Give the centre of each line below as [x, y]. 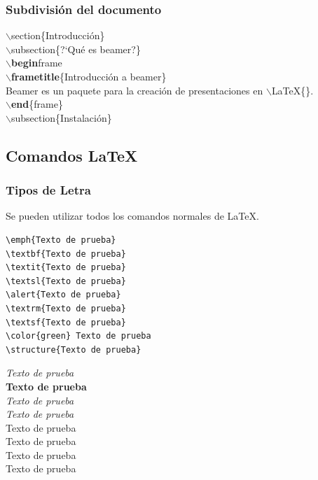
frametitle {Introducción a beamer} [89, 76]
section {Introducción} [58, 35]
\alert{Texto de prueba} [63, 295]
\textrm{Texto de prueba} [66, 308]
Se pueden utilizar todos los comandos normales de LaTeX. [132, 216]
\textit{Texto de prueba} [66, 268]
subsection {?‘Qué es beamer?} [76, 49]
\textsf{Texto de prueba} [66, 322]
